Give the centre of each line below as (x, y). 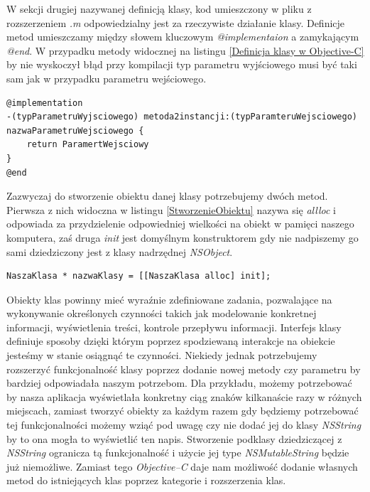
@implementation (45, 103)
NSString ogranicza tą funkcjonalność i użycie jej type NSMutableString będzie (178, 453)
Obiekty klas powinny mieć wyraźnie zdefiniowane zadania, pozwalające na (169, 299)
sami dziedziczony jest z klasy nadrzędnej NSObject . (120, 251)
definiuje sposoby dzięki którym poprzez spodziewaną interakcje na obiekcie (171, 341)
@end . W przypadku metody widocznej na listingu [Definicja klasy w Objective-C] (185, 50)
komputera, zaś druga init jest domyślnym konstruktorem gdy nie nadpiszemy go (183, 237)
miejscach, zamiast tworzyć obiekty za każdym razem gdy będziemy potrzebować (183, 411)
